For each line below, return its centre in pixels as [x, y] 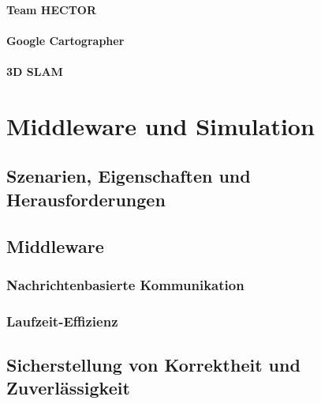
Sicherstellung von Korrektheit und [153, 364]
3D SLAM [35, 71]
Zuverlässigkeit [68, 388]
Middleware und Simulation [160, 125]
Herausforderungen [86, 199]
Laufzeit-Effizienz [62, 321]
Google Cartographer [65, 40]
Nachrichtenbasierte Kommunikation [125, 284]
